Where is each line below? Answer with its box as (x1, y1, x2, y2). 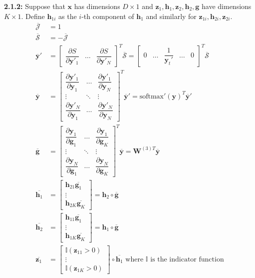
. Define (21, 10, 45, 21)
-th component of (81, 10, 134, 21)
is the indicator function (150, 255, 224, 263)
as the (58, 10, 77, 21)
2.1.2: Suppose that (4, 1, 65, 11)
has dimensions (74, 1, 120, 11)
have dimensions (202, 1, 252, 11)
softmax (139, 92, 164, 100)
